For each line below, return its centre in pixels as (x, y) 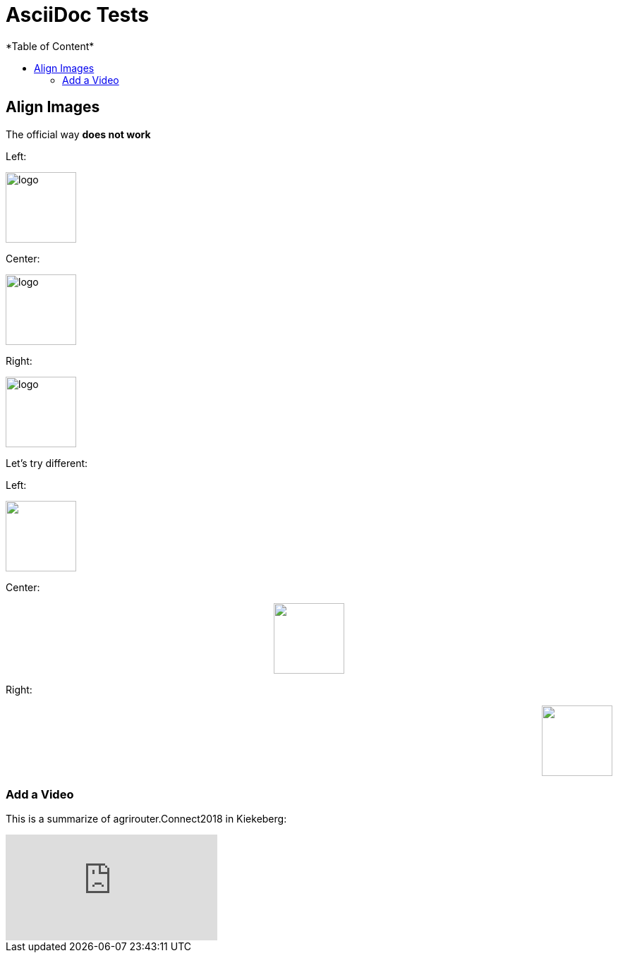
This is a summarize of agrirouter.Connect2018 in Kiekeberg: (146, 819)
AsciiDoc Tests (78, 15)
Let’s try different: (47, 463)
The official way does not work (78, 134)
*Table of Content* (50, 46)
